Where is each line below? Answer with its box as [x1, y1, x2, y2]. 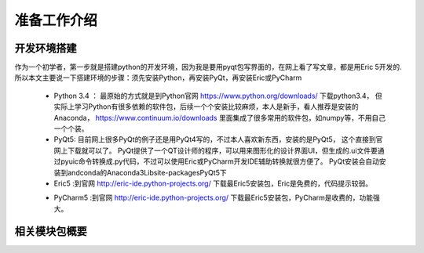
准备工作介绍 [14, 12, 98, 29]
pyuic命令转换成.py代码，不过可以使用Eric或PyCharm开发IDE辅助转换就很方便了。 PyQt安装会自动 [60, 157, 380, 166]
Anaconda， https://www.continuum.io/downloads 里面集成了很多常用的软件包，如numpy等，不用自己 [53, 113, 386, 122]
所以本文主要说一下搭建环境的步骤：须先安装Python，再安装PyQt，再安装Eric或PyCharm [14, 73, 302, 82]
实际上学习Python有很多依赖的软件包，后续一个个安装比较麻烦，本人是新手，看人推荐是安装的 [53, 102, 359, 111]
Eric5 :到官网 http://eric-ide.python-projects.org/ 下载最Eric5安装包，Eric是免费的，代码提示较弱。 [53, 179, 373, 188]
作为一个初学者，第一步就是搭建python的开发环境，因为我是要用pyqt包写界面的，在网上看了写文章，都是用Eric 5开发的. [14, 63, 402, 72]
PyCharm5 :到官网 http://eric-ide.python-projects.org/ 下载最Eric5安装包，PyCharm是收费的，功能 [53, 193, 374, 203]
